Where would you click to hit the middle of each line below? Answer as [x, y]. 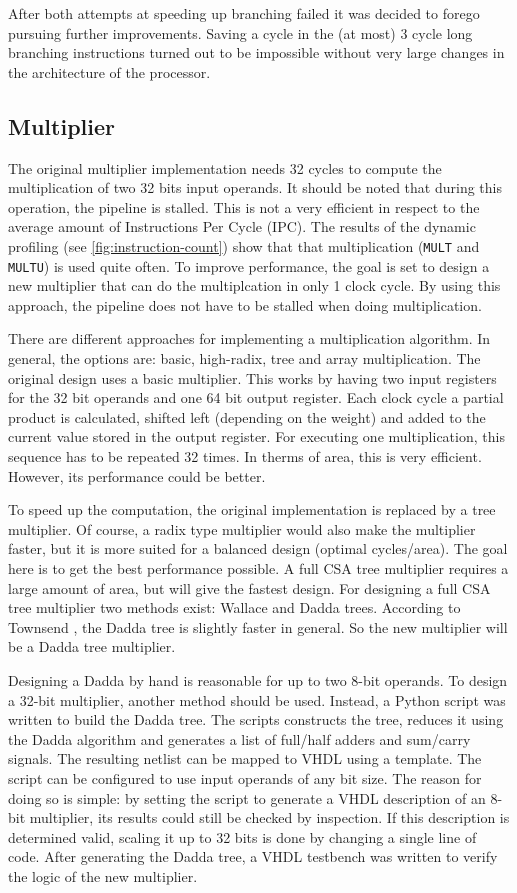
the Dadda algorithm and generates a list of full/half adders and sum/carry [239, 738]
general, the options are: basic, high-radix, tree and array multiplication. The [244, 358]
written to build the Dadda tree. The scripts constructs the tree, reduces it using [256, 719]
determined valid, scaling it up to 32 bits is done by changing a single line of [242, 836]
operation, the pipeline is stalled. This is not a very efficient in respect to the [244, 206]
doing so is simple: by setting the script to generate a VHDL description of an [247, 797]
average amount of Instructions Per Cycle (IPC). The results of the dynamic [242, 226]
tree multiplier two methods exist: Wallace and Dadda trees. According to [234, 607]
